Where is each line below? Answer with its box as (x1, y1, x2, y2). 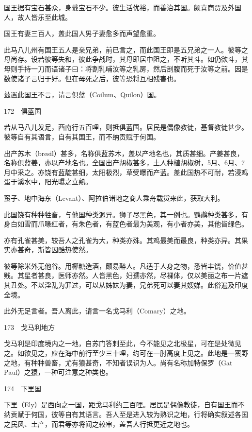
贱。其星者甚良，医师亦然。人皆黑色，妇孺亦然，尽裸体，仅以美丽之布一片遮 (4, 270, 248, 280)
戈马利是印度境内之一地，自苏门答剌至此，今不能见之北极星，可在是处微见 (4, 338, 241, 348)
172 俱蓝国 (4, 105, 41, 116)
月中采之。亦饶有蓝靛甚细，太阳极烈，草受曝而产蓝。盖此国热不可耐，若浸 (4, 167, 241, 177)
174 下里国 (4, 383, 41, 393)
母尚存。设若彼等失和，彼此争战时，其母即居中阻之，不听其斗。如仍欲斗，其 (4, 54, 248, 64)
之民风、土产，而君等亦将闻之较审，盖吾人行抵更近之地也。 (4, 418, 194, 429)
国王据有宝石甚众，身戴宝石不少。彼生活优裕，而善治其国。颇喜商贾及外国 (4, 2, 241, 12)
